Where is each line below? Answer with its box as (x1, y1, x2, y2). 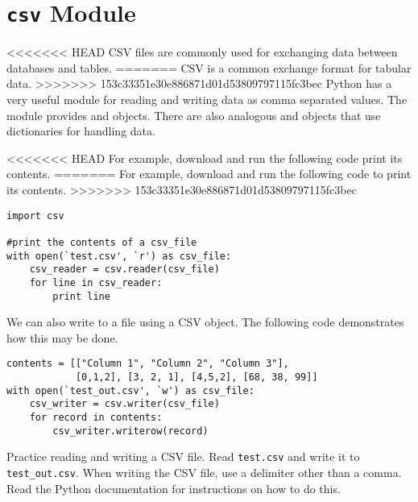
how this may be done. (6, 329, 118, 346)
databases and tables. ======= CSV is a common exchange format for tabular (6, 59, 412, 76)
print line (52, 290, 110, 302)
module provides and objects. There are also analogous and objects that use (6, 106, 381, 123)
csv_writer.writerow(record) (52, 425, 209, 437)
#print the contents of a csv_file (6, 236, 197, 248)
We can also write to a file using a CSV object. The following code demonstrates (6, 313, 404, 330)
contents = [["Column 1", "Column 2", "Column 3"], (6, 358, 289, 370)
